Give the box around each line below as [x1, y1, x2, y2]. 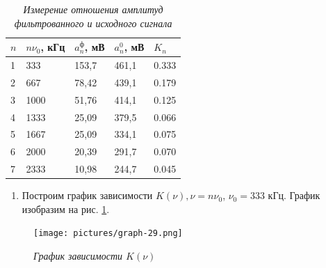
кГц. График [268, 188, 320, 203]
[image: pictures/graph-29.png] [33, 228, 183, 239]
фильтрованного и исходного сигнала [14, 15, 172, 30]
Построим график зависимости [22, 188, 153, 203]
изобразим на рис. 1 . [22, 201, 110, 216]
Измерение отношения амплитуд [23, 2, 163, 16]
